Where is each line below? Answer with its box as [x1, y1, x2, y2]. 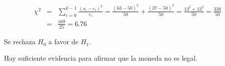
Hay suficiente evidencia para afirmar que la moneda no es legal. [4, 52, 197, 63]
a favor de [48, 36, 79, 47]
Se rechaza [4, 36, 36, 47]
